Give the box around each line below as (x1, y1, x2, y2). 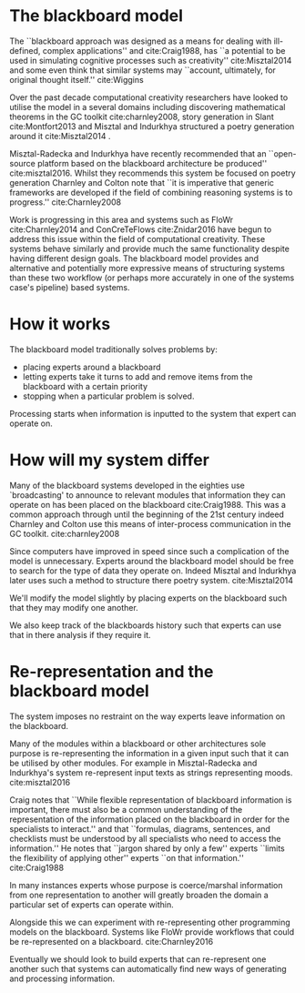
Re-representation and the (9, 662, 214, 682)
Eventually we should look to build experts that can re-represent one (9, 953, 267, 965)
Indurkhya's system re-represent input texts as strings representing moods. (9, 766, 293, 778)
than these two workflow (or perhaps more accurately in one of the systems (9, 272, 295, 283)
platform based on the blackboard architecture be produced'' (37, 157, 268, 168)
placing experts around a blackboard (22, 361, 161, 372)
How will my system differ (9, 450, 209, 471)
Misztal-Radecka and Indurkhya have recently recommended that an (9, 147, 267, 159)
